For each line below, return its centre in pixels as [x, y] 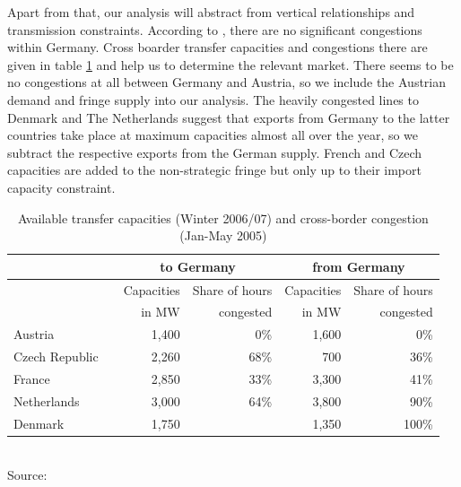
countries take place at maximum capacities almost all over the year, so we [213, 135]
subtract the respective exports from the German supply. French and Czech [215, 152]
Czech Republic [56, 357]
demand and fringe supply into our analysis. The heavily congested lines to [213, 99]
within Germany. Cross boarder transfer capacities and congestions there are [217, 47]
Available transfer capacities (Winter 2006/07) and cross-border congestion [223, 217]
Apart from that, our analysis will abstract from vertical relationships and [211, 12]
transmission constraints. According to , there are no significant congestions [215, 29]
